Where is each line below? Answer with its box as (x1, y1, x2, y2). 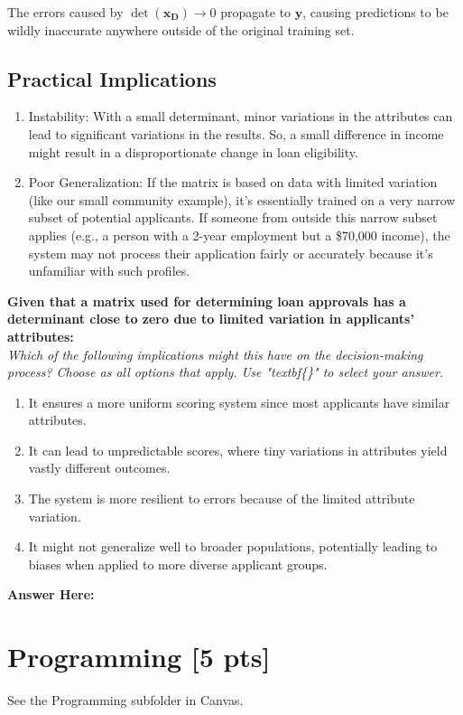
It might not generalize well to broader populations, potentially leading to (28, 537, 438, 556)
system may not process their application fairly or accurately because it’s (28, 243, 433, 262)
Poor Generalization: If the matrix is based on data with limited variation (28, 173, 438, 192)
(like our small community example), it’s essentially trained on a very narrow (28, 190, 456, 209)
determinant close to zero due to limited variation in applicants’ (7, 309, 414, 328)
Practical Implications (7, 64, 217, 92)
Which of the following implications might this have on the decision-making (7, 344, 423, 363)
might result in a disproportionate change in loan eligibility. (28, 142, 358, 161)
